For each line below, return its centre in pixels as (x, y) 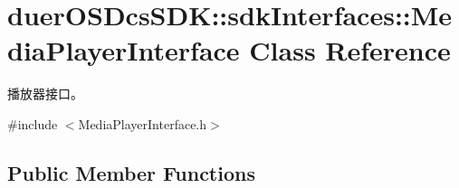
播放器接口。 (45, 94)
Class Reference (350, 50)
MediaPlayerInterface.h (143, 123)
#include (33, 123)
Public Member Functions (131, 172)
